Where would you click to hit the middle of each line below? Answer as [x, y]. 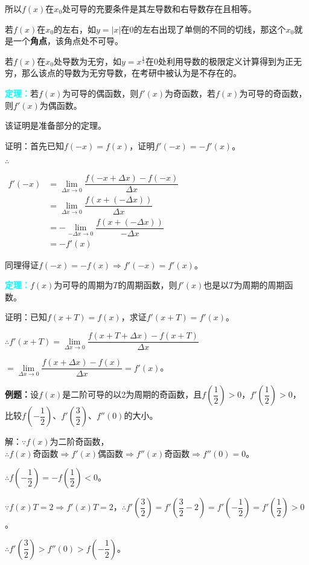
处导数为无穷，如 [88, 61]
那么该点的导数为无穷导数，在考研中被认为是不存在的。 [131, 73]
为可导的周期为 [84, 285]
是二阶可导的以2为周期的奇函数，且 [132, 394]
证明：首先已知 [34, 145]
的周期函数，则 [148, 285]
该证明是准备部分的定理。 [56, 125]
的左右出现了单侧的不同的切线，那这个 [210, 29]
